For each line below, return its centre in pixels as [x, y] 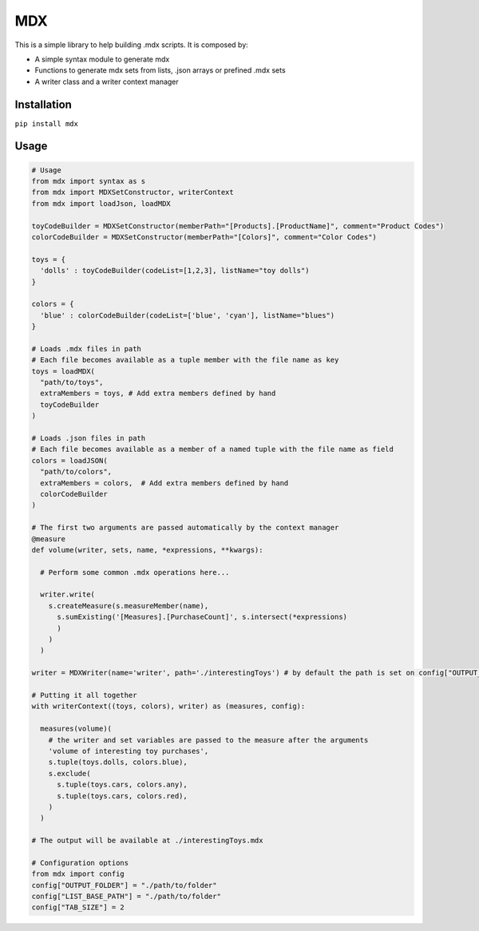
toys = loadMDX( [63, 371]
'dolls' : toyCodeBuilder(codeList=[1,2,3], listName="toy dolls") [175, 271]
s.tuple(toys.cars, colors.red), [122, 796]
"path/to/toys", [72, 382]
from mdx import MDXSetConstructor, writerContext [133, 192]
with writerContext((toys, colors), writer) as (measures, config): [168, 706]
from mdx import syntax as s [89, 181]
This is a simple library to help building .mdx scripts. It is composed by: [132, 45]
